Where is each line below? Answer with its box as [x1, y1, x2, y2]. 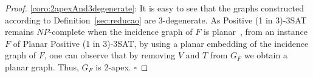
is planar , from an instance [203, 25, 308, 38]
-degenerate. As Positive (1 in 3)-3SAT [162, 13, 307, 26]
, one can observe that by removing [44, 49, 176, 61]
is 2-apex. [95, 60, 131, 73]
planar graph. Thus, [5, 60, 79, 73]
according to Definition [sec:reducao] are [5, 13, 156, 26]
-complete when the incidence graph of [49, 25, 193, 38]
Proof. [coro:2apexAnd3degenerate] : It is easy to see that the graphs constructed [5, 2, 304, 14]
